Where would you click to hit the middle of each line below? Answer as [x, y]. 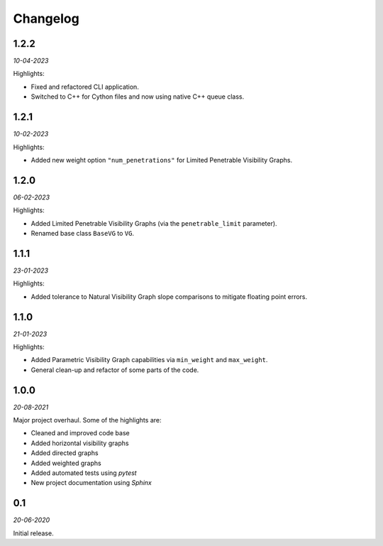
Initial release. [33, 533]
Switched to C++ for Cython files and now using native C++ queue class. [138, 97]
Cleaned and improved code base [81, 433]
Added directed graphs [65, 453]
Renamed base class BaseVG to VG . [83, 233]
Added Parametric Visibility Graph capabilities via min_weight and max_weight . [149, 360]
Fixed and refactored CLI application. [85, 87]
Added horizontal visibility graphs [80, 443]
